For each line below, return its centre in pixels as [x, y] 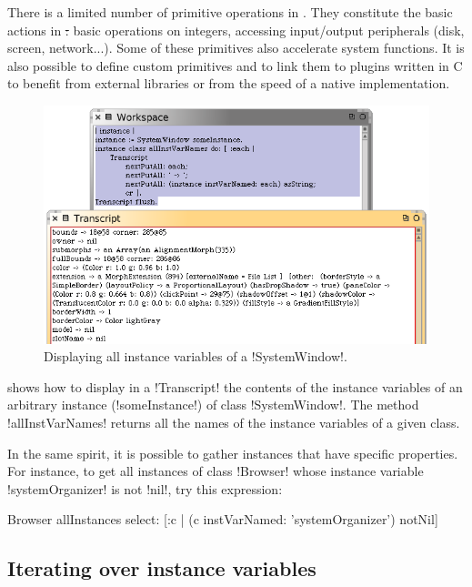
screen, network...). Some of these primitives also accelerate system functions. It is [236, 48]
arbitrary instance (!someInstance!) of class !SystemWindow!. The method [213, 405]
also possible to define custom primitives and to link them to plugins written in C [235, 65]
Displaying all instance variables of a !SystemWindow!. [196, 356]
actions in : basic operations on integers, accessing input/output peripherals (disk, [236, 30]
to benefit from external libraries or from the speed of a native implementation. [229, 83]
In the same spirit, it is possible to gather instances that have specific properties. [233, 453]
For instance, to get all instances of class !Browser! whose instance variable [216, 471]
